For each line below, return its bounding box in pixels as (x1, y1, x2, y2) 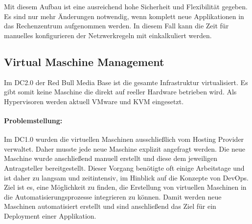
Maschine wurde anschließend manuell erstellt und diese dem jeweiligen (4, 153, 217, 163)
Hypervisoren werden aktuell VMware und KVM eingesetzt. (4, 96, 184, 106)
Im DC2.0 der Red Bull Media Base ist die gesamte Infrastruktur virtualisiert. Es (4, 77, 248, 87)
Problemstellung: (4, 115, 63, 125)
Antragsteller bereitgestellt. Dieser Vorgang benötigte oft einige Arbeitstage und (4, 162, 245, 173)
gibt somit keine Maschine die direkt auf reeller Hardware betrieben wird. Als (4, 87, 237, 97)
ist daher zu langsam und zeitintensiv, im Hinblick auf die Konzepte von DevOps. (4, 172, 249, 182)
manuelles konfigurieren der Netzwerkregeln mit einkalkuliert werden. (4, 30, 212, 40)
